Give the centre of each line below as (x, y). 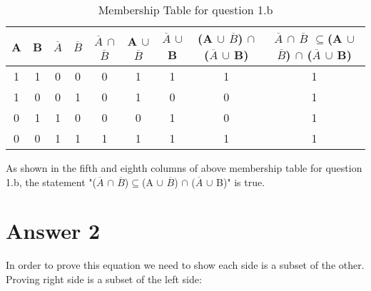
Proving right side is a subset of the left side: (104, 279)
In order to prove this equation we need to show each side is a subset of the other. (185, 265)
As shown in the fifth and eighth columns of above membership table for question (184, 168)
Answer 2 (53, 231)
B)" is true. (240, 182)
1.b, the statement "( (51, 182)
